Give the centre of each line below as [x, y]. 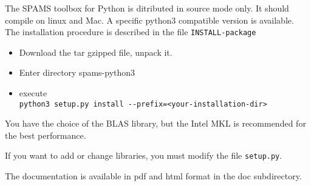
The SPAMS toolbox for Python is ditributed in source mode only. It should [147, 8]
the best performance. [46, 135]
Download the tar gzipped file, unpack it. [96, 52]
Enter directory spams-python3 [77, 72]
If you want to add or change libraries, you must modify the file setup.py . [144, 155]
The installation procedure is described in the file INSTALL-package [131, 32]
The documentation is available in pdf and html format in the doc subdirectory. [153, 176]
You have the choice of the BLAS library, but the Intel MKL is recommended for [155, 123]
